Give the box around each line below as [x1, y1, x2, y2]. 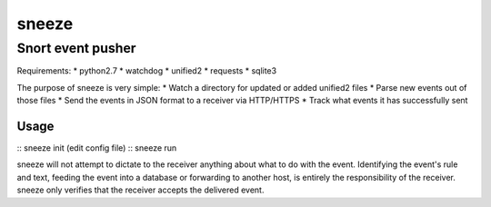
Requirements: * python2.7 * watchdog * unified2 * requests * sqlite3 [16, 65, 277, 76]
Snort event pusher [16, 40, 136, 56]
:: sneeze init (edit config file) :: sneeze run [16, 143, 177, 153]
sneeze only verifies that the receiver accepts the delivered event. [16, 184, 265, 195]
